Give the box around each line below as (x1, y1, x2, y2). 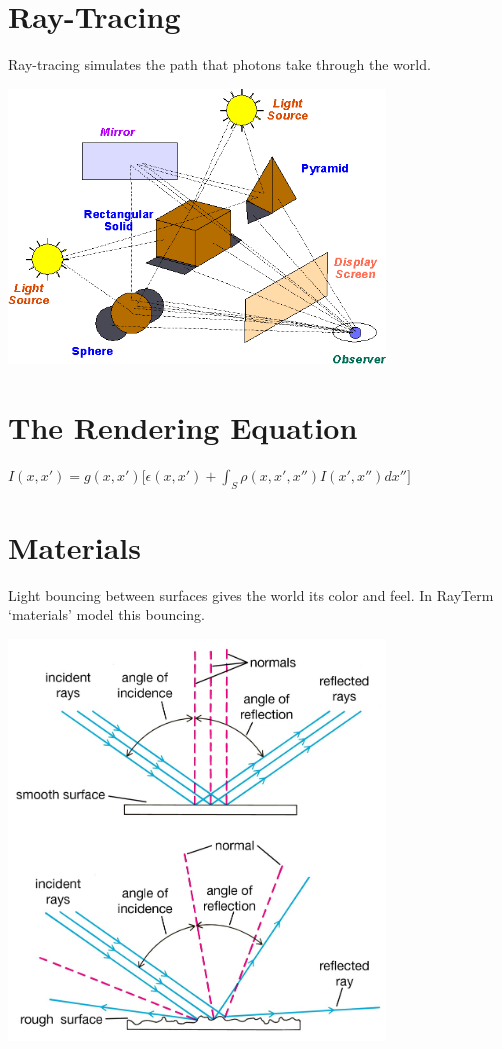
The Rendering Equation (8, 406, 358, 447)
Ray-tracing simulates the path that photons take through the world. (8, 54, 431, 75)
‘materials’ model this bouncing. (8, 604, 205, 625)
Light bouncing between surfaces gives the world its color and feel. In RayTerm (8, 584, 494, 605)
